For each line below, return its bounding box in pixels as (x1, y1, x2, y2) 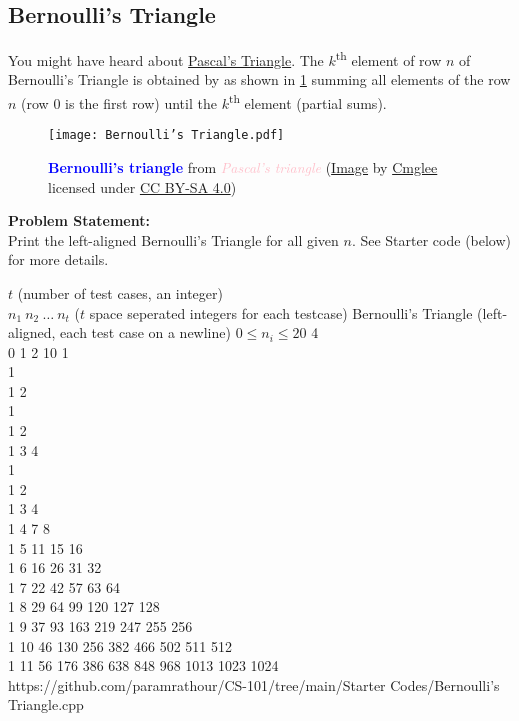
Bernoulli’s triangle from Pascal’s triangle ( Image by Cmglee (48, 156, 438, 177)
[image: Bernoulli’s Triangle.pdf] (48, 128, 285, 143)
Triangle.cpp (8, 694, 84, 715)
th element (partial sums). (228, 90, 387, 113)
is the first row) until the (65, 92, 217, 113)
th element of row (335, 47, 442, 70)
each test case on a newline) (60, 322, 231, 343)
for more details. (8, 249, 109, 270)
